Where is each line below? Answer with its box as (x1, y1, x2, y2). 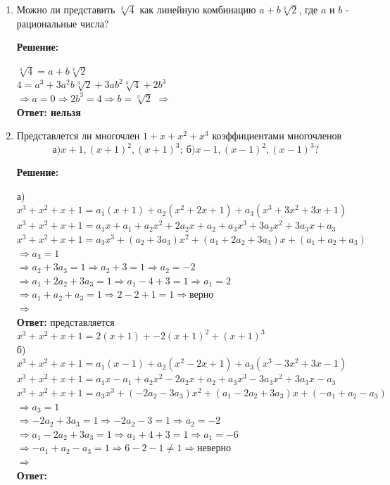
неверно (197, 443, 231, 454)
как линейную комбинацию (139, 2, 256, 16)
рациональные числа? (16, 15, 109, 30)
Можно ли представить (16, 2, 115, 16)
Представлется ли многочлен (16, 128, 140, 143)
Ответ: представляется (16, 314, 115, 329)
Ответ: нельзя (16, 104, 81, 119)
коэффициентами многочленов (212, 128, 342, 143)
